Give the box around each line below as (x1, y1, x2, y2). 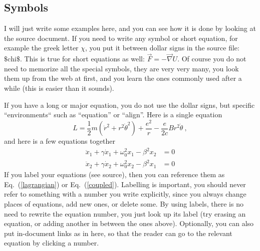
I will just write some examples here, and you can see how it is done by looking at (4, 23, 256, 33)
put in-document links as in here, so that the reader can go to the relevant (4, 228, 232, 238)
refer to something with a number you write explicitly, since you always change (4, 189, 246, 199)
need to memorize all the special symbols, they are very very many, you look (4, 63, 239, 73)
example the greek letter (4, 42, 79, 53)
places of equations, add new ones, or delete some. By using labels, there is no (4, 199, 243, 209)
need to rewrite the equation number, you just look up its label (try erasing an (4, 208, 246, 219)
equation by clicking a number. (4, 238, 99, 248)
